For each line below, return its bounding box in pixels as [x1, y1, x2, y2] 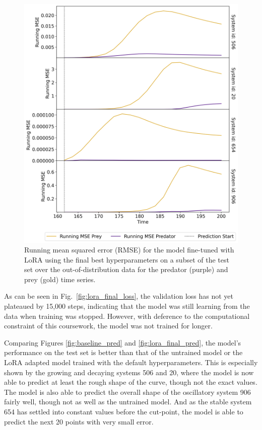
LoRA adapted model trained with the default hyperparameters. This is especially [4, 357, 258, 368]
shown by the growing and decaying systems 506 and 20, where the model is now [4, 367, 254, 377]
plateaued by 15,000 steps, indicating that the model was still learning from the [4, 301, 250, 311]
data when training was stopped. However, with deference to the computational [4, 310, 250, 321]
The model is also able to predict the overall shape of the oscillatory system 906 [4, 386, 251, 397]
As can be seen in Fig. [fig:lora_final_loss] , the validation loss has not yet [4, 291, 234, 301]
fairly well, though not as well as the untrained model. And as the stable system [4, 396, 252, 407]
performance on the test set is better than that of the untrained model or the [4, 347, 243, 358]
